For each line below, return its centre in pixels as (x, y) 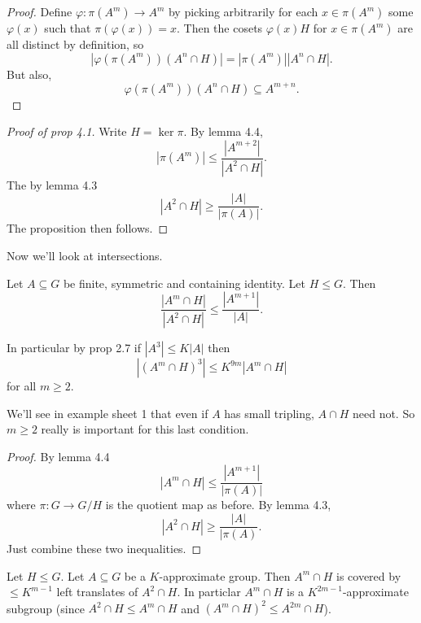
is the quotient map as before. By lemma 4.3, (218, 505)
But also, (29, 74)
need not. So (384, 413)
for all (22, 386)
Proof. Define (39, 11)
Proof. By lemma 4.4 (58, 456)
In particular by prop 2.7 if (74, 348)
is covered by (369, 575)
